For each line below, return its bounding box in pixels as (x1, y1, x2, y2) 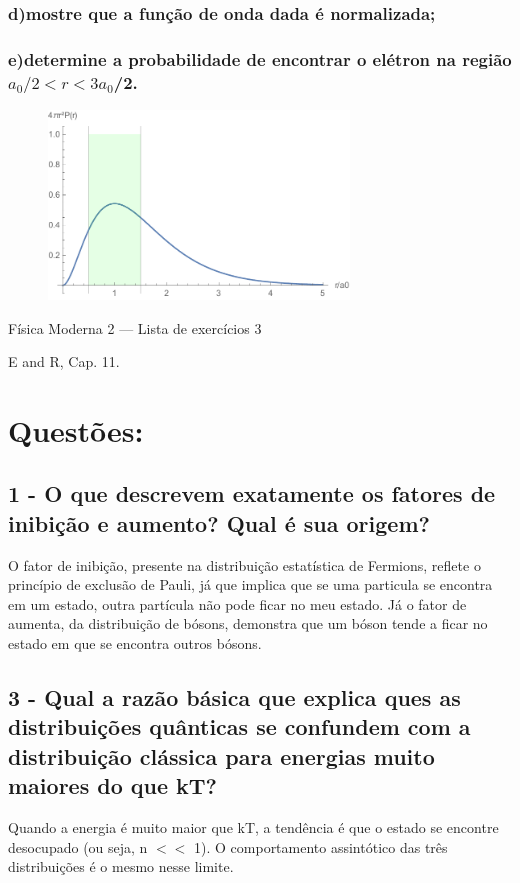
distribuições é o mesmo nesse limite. (8, 856, 234, 877)
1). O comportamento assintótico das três (194, 836, 448, 857)
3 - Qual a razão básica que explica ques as (8, 682, 461, 713)
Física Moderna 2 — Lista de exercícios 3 (8, 317, 262, 338)
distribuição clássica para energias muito (8, 740, 435, 771)
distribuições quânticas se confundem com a (8, 711, 471, 742)
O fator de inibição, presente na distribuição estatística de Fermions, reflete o (8, 554, 481, 575)
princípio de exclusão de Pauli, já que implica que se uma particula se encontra (8, 574, 493, 595)
